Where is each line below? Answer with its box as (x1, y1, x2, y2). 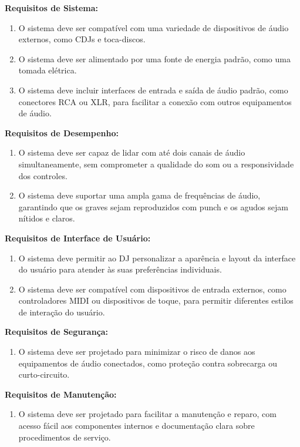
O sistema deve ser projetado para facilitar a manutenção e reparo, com (18, 408, 277, 420)
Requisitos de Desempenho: (5, 126, 119, 139)
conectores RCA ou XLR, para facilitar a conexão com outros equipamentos (18, 95, 292, 107)
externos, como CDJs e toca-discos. (18, 33, 146, 45)
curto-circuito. (18, 368, 70, 381)
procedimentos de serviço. (18, 431, 111, 443)
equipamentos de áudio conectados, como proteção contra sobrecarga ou (18, 357, 277, 369)
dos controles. (18, 169, 68, 182)
